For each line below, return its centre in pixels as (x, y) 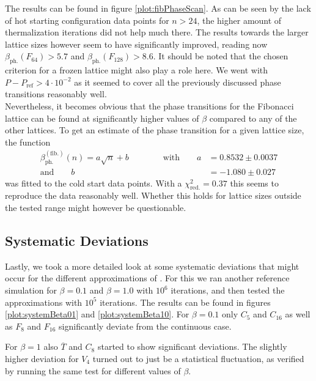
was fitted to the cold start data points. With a (94, 183)
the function (28, 142)
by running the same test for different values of (93, 370)
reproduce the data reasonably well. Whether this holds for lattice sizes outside (153, 195)
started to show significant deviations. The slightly (192, 346)
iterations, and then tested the (228, 290)
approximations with (44, 302)
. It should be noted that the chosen (221, 56)
